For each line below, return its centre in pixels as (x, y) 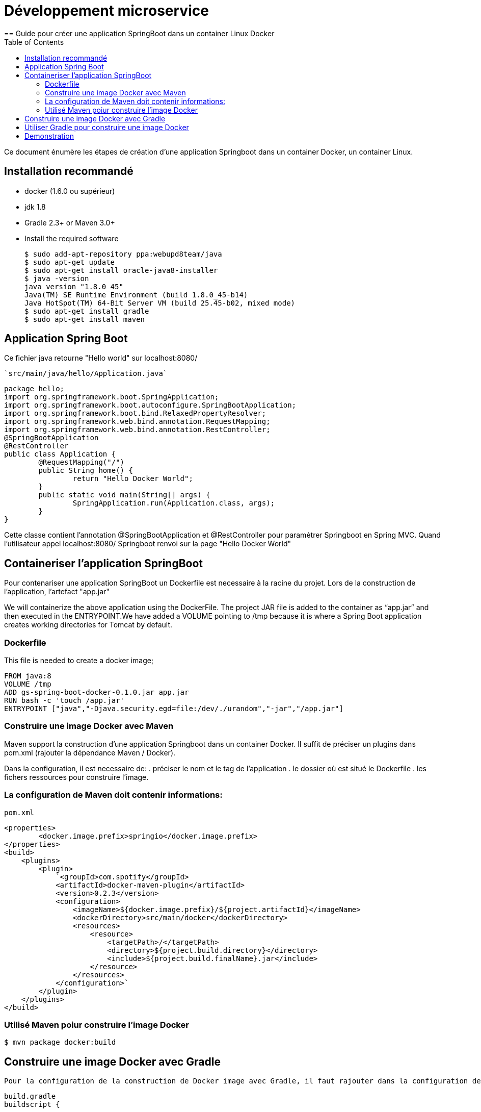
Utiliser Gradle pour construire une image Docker (107, 127)
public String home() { (86, 471)
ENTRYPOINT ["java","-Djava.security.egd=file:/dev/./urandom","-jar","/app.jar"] (174, 709)
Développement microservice (106, 11)
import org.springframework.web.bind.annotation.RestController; (137, 430)
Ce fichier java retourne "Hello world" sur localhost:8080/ (101, 358)
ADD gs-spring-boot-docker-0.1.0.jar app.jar (97, 692)
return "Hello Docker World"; (133, 479)
